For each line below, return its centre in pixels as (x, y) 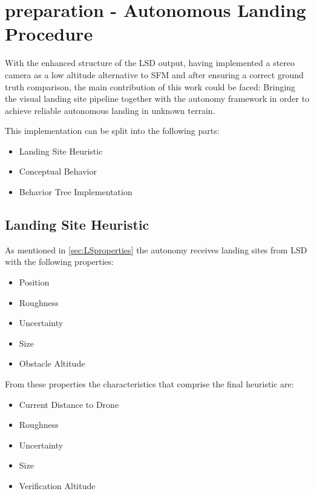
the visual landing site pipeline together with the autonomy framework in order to (157, 98)
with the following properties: (60, 262)
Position (34, 282)
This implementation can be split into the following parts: (112, 131)
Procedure (49, 34)
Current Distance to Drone (69, 404)
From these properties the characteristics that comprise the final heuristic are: (149, 384)
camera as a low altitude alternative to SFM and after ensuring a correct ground (154, 74)
